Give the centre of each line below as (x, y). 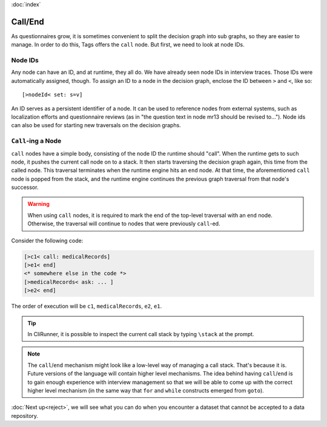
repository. (25, 415)
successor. (25, 187)
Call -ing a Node (36, 141)
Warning (38, 204)
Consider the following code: (47, 240)
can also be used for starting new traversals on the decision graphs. (96, 125)
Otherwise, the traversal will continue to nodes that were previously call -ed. (124, 223)
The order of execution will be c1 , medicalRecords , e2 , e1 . (87, 306)
